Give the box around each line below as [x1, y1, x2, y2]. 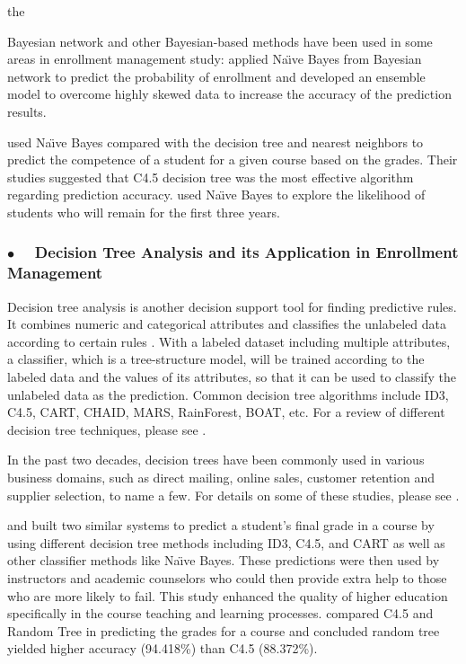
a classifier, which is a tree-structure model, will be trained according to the [7, 350, 425, 368]
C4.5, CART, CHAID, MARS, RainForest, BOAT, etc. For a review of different [7, 403, 445, 421]
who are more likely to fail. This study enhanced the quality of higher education [7, 586, 448, 605]
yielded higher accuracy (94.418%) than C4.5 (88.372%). [7, 639, 318, 658]
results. [7, 102, 47, 120]
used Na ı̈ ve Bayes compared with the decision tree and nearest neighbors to [7, 132, 424, 151]
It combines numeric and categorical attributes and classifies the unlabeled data [7, 314, 446, 333]
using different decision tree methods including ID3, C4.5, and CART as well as [7, 533, 445, 552]
